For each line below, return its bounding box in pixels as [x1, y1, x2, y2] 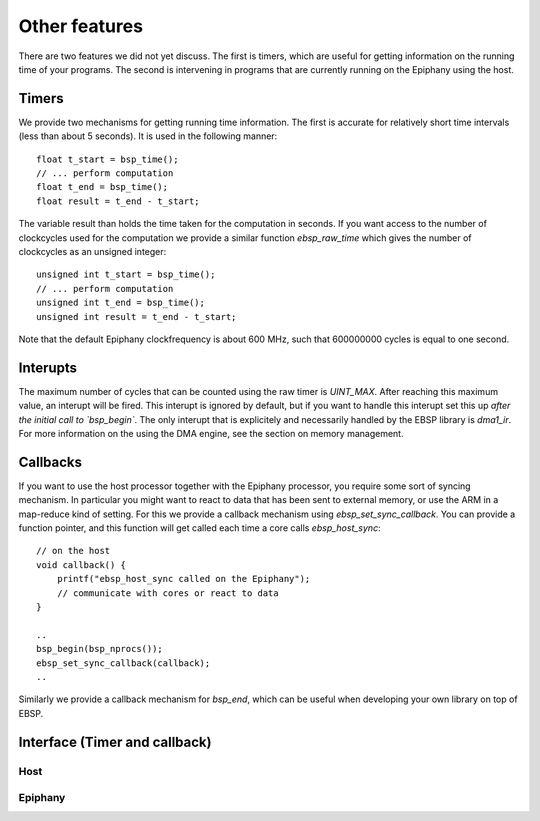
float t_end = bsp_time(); [36, 181, 169, 193]
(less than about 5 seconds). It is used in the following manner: [18, 130, 278, 142]
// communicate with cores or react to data [56, 587, 279, 599]
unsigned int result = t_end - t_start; [36, 311, 237, 322]
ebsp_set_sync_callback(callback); [36, 657, 211, 669]
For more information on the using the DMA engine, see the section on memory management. [18, 428, 404, 439]
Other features [18, 15, 144, 37]
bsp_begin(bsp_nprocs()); [36, 643, 164, 655]
